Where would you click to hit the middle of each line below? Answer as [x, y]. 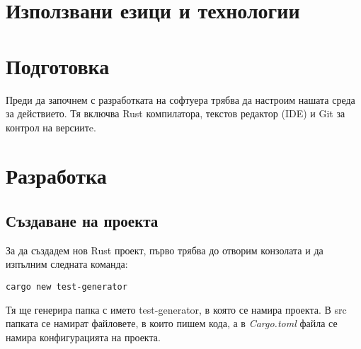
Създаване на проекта [82, 221]
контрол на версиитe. [51, 127]
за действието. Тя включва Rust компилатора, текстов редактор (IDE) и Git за [176, 113]
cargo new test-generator [67, 287]
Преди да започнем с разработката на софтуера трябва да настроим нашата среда [180, 99]
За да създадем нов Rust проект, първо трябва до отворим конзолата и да [165, 250]
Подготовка [58, 65]
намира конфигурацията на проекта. [83, 337]
